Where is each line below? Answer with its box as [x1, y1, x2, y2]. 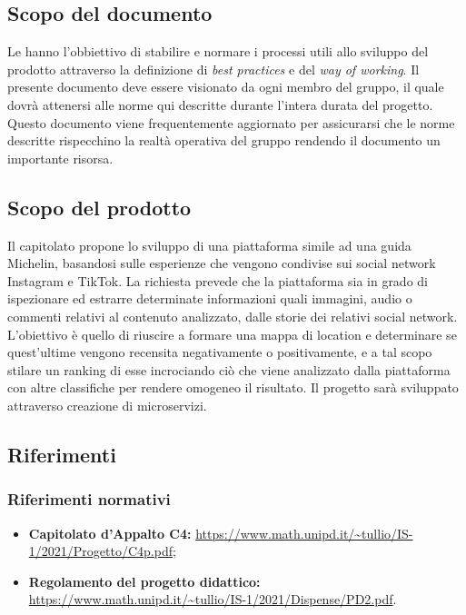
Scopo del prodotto [7, 193, 192, 221]
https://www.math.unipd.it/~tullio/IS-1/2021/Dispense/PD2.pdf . [28, 590, 397, 609]
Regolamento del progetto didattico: [28, 571, 261, 590]
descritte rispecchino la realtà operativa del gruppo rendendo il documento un [7, 131, 441, 150]
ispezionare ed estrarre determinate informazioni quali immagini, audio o [7, 289, 412, 308]
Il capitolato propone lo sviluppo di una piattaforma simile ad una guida [7, 235, 411, 254]
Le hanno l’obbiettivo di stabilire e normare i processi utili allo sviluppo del [7, 42, 429, 61]
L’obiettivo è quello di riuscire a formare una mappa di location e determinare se [7, 324, 457, 343]
